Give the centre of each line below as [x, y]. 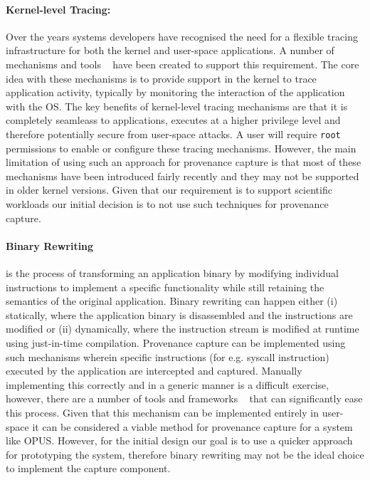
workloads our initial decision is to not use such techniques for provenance [167, 203]
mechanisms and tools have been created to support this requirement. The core [183, 64]
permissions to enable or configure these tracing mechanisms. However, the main [181, 148]
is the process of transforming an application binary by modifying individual [173, 272]
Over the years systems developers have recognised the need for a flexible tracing [182, 36]
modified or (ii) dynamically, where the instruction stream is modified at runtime [183, 329]
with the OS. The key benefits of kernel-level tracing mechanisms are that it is [177, 106]
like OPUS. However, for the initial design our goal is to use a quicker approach [179, 440]
